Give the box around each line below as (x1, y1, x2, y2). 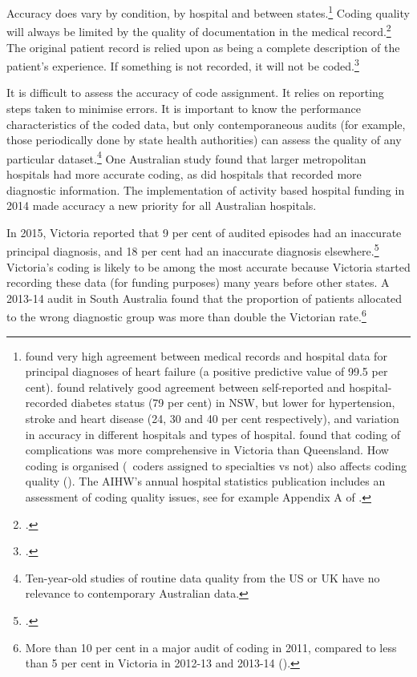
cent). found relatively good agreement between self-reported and (25, 378, 346, 395)
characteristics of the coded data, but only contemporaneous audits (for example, (6, 115, 406, 132)
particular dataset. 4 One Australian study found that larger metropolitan (6, 147, 366, 167)
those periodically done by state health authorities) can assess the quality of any (6, 131, 402, 148)
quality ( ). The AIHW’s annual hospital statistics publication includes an (25, 473, 386, 490)
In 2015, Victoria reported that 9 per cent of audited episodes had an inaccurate (6, 224, 402, 240)
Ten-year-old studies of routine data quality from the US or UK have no (25, 569, 380, 586)
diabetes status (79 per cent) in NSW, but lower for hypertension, (71, 394, 395, 411)
